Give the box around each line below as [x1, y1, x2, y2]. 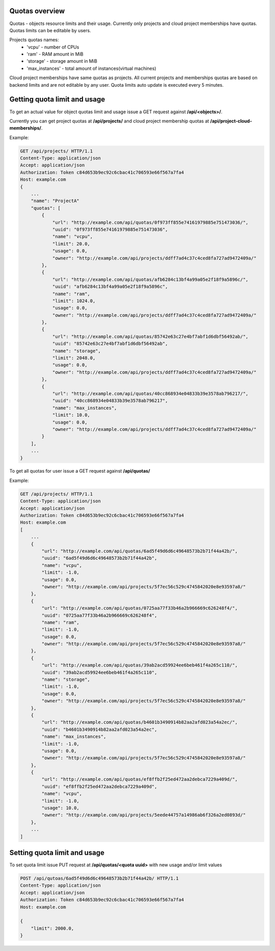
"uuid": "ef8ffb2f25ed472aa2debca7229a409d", [41, 783, 157, 789]
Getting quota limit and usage [9, 95, 105, 104]
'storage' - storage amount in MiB [26, 58, 98, 64]
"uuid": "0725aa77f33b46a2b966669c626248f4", [41, 612, 157, 618]
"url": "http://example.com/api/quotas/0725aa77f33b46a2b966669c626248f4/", [41, 605, 238, 611]
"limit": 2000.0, [31, 926, 74, 931]
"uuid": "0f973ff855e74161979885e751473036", [52, 227, 168, 232]
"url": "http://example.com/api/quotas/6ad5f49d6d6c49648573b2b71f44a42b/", [41, 548, 238, 554]
